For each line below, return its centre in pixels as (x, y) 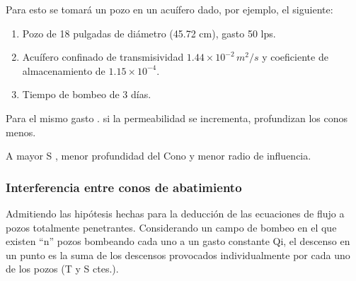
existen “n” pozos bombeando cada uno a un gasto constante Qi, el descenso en (178, 241)
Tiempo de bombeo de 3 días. (87, 94)
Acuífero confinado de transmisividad (103, 57)
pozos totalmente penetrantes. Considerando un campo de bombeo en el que (171, 227)
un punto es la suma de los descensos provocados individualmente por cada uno (178, 255)
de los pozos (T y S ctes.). (62, 269)
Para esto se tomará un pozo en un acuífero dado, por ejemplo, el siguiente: (170, 9)
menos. (21, 132)
